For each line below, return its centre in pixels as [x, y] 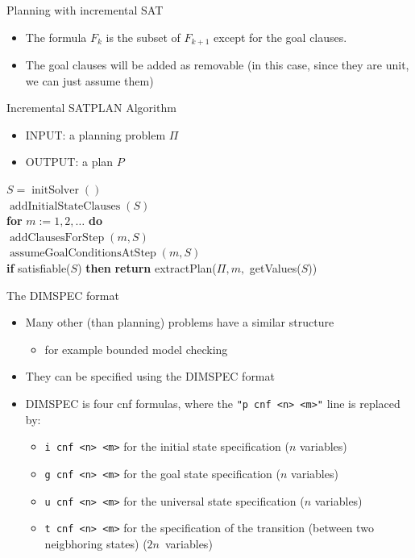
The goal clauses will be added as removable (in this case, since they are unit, [217, 65]
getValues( [275, 267]
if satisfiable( [39, 267]
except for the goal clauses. [280, 37]
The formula [56, 37]
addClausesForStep [57, 237]
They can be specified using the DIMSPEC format [150, 376]
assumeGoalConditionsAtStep [83, 254]
